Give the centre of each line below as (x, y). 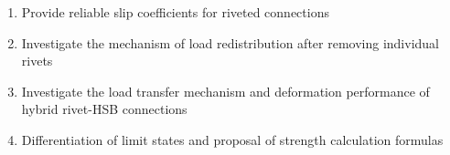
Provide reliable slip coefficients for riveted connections (175, 12)
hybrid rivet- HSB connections (104, 109)
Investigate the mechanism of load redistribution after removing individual (230, 42)
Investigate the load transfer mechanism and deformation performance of (225, 91)
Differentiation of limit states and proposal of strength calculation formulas (232, 139)
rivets (37, 61)
